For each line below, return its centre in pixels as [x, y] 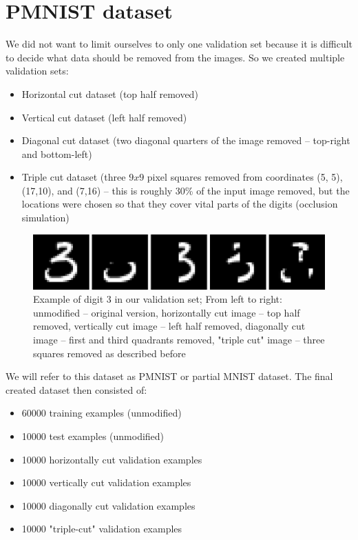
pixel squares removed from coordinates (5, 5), [245, 177]
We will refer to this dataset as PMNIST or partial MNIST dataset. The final [169, 376]
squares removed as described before [109, 353]
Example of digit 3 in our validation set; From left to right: [158, 299]
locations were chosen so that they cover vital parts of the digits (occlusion [180, 204]
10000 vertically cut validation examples [106, 482]
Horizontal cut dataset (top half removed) [110, 93]
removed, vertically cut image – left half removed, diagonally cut [169, 326]
